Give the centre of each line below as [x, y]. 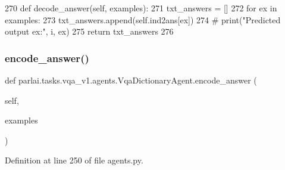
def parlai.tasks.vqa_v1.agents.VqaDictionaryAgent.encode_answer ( [131, 80]
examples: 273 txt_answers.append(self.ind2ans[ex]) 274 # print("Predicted [143, 19]
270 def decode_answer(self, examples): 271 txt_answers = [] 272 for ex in [141, 8]
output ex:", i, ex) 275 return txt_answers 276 [89, 31]
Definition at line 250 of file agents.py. [74, 160]
